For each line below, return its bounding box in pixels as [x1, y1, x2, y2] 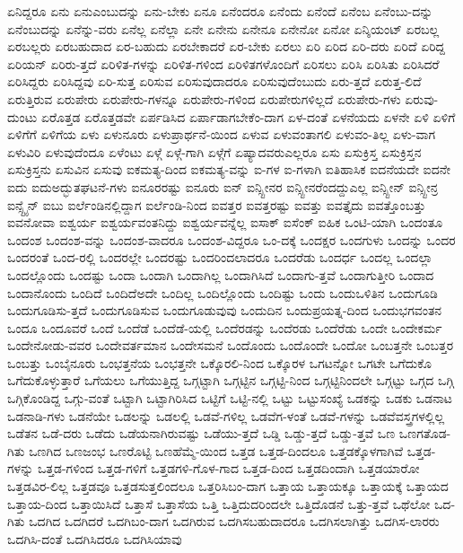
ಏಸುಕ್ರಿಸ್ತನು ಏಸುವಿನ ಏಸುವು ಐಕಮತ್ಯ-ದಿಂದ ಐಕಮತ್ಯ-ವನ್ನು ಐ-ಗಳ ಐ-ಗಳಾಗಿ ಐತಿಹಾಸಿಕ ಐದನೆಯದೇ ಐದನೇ [7, 160, 451, 179]
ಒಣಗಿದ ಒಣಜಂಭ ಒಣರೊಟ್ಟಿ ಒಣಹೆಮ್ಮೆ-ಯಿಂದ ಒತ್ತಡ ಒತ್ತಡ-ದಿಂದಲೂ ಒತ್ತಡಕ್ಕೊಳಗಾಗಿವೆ [29, 441, 404, 460]
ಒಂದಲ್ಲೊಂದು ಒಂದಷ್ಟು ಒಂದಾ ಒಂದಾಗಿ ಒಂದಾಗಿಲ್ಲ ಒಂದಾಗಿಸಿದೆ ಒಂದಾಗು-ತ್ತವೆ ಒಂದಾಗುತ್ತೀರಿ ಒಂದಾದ [7, 265, 434, 284]
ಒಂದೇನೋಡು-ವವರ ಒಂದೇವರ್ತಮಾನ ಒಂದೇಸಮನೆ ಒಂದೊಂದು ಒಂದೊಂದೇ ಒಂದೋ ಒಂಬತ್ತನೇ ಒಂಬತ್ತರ [7, 336, 454, 355]
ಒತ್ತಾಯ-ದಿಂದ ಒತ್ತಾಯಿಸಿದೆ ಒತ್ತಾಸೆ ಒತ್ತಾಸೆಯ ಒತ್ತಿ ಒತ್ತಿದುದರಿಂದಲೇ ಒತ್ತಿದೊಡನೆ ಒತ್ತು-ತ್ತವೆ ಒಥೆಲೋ [7, 494, 431, 513]
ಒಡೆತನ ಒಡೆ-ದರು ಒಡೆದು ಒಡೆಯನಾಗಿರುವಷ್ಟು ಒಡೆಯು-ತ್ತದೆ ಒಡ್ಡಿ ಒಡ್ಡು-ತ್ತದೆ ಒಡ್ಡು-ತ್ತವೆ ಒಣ [7, 424, 396, 443]
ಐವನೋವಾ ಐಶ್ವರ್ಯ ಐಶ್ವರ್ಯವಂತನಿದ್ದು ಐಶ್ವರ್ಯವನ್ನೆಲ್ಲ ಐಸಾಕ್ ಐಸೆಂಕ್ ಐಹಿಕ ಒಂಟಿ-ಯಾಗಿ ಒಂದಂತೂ [7, 213, 443, 232]
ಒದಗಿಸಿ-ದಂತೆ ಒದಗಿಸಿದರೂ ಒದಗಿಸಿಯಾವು [7, 529, 182, 548]
